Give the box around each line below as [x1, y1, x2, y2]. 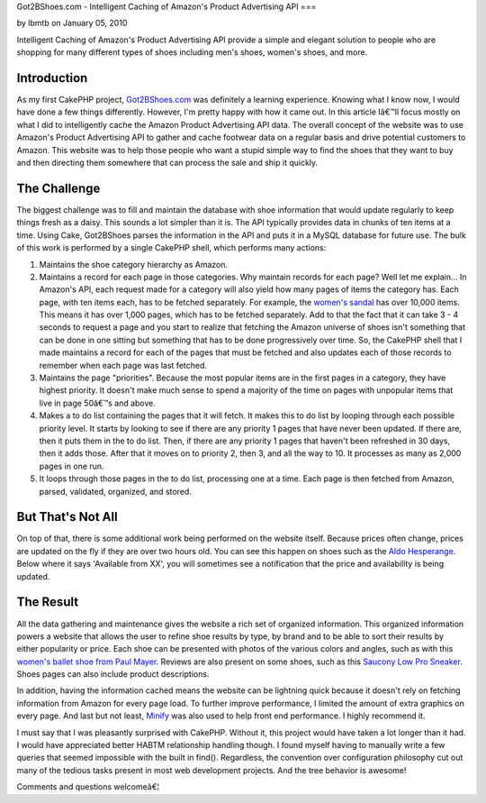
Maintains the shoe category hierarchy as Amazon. [39, 259, 229, 269]
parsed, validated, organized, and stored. [39, 486, 193, 497]
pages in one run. [39, 461, 104, 471]
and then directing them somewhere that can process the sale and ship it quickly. [16, 158, 319, 169]
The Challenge [16, 180, 101, 196]
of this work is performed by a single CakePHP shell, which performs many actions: [16, 242, 327, 253]
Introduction [16, 70, 88, 86]
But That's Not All [16, 509, 118, 525]
